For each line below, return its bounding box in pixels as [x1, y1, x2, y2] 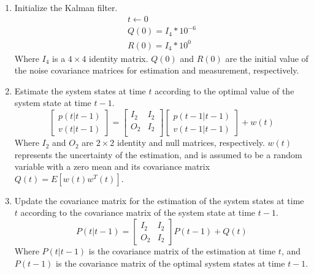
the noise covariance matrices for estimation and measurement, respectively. [14, 64, 299, 77]
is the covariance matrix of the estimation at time [88, 245, 276, 257]
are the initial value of [225, 51, 308, 64]
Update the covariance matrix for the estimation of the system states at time [14, 194, 304, 207]
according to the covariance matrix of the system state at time [20, 206, 256, 219]
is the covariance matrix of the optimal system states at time [56, 256, 285, 269]
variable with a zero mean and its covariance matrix [14, 160, 210, 173]
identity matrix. [89, 51, 148, 64]
